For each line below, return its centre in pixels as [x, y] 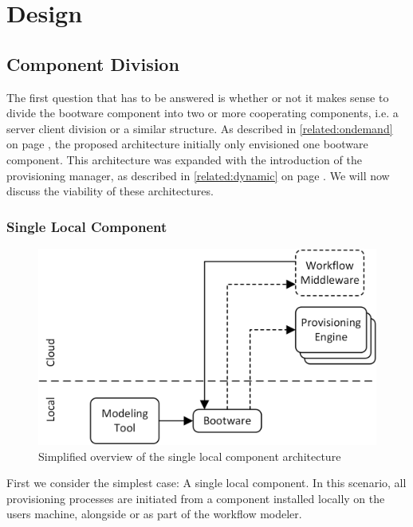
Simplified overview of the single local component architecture [190, 456]
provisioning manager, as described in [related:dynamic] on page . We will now [198, 175]
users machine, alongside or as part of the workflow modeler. [154, 514]
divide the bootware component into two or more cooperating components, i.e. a [203, 113]
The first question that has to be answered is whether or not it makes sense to [198, 97]
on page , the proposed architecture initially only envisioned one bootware [187, 144]
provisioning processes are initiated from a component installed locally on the [196, 498]
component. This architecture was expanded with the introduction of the [184, 159]
